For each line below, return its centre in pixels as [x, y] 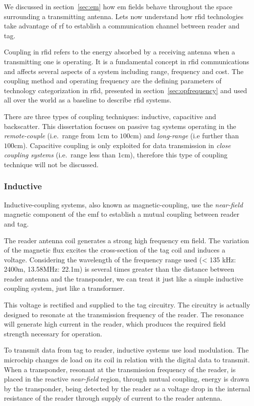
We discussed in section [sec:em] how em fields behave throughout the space [118, 6]
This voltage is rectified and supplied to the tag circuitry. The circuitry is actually [127, 305]
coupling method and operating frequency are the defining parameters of [113, 81]
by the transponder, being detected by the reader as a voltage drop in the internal [127, 388]
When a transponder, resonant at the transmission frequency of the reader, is [120, 369]
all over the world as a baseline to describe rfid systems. [88, 100]
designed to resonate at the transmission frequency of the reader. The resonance [124, 314]
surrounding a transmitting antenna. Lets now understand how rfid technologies [124, 16]
